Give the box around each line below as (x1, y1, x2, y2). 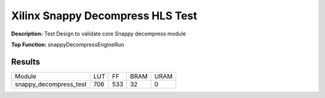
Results (11, 57, 40, 67)
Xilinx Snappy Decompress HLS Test (11, 9, 198, 22)
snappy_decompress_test (14, 80, 87, 88)
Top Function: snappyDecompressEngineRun (11, 41, 125, 48)
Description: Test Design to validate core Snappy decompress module (11, 30, 187, 37)
